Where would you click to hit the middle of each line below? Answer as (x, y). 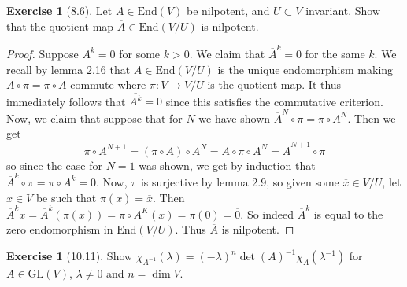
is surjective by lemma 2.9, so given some (240, 181)
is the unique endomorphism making (305, 69)
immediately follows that (66, 101)
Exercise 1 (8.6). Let (59, 10)
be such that (66, 197)
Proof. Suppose (43, 53)
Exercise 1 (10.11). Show (70, 256)
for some (140, 53)
